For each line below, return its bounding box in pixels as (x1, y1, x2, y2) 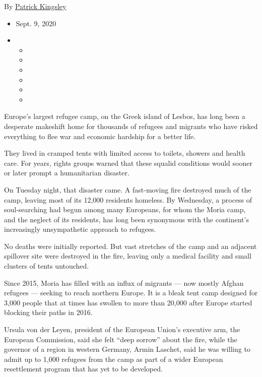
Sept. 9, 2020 (16, 18, 56, 28)
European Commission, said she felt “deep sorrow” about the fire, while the (4, 334, 237, 344)
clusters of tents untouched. (4, 261, 89, 271)
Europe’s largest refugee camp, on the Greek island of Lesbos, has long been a (4, 111, 245, 121)
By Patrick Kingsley (4, 1, 67, 11)
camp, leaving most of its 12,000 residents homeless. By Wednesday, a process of (4, 194, 252, 205)
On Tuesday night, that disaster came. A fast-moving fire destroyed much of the (4, 184, 251, 195)
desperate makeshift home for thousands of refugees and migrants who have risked (4, 120, 258, 131)
